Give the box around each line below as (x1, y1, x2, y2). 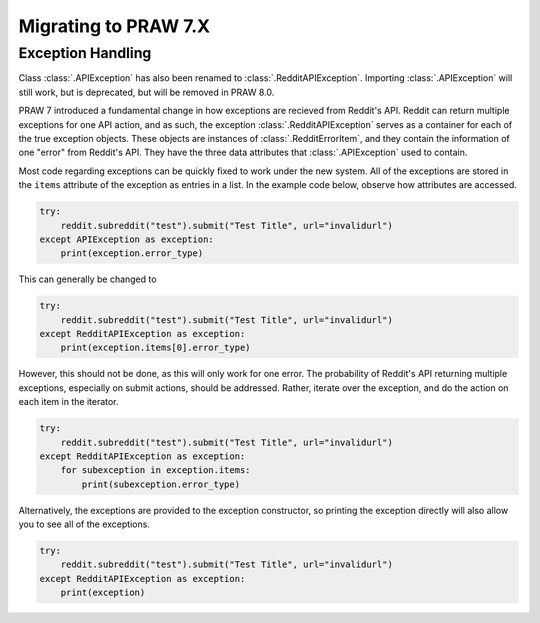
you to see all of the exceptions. (18, 518, 150, 530)
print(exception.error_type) (60, 248, 204, 259)
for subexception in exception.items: (60, 465, 251, 476)
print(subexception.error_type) (81, 478, 240, 490)
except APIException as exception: (39, 233, 214, 245)
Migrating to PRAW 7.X (18, 15, 210, 37)
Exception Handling (18, 44, 152, 62)
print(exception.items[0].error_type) (60, 342, 251, 354)
